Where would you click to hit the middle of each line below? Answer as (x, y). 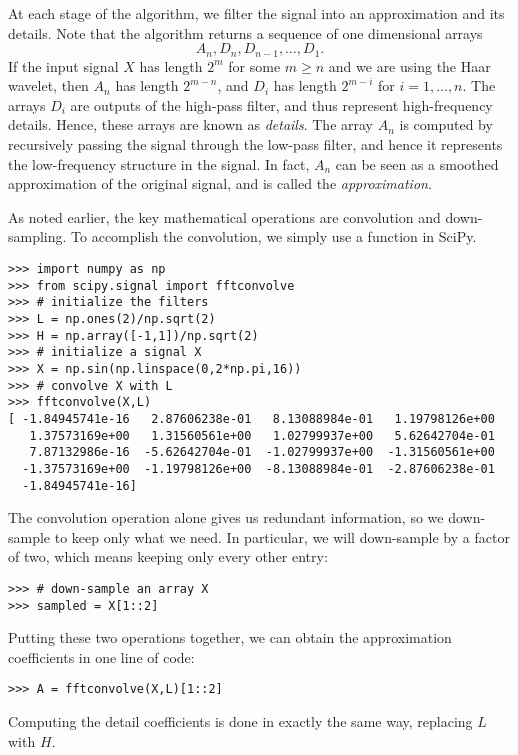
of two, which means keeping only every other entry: (168, 556)
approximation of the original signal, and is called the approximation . (220, 183)
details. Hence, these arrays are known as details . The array (190, 124)
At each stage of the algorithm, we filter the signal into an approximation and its (256, 13)
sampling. (37, 236)
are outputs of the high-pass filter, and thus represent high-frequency (281, 104)
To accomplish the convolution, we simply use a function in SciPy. (274, 236)
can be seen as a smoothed (417, 163)
